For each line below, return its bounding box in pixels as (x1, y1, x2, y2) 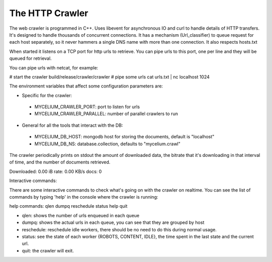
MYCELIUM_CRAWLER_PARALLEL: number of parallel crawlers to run (34, 111, 178, 117)
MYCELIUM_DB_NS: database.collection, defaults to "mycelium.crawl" (34, 141, 181, 147)
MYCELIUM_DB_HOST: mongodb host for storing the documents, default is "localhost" (34, 134, 215, 140)
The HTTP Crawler (9, 8, 88, 19)
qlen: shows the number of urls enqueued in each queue (22, 212, 140, 218)
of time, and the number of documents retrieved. (9, 159, 111, 165)
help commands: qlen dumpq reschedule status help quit (9, 203, 128, 209)
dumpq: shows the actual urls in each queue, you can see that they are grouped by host (22, 219, 205, 226)
